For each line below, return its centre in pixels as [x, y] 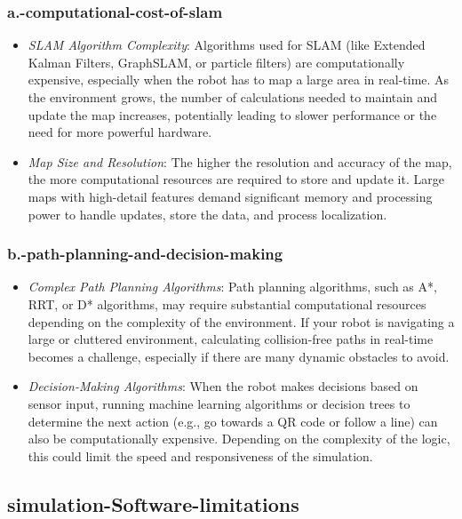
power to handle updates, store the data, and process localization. [207, 214]
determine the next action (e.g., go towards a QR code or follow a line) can [233, 421]
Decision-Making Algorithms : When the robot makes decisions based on [223, 386]
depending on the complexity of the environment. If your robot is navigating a [241, 321]
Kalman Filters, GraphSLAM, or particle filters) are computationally [216, 62]
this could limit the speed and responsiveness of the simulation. [200, 455]
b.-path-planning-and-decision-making [145, 254]
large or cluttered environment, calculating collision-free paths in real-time [231, 339]
